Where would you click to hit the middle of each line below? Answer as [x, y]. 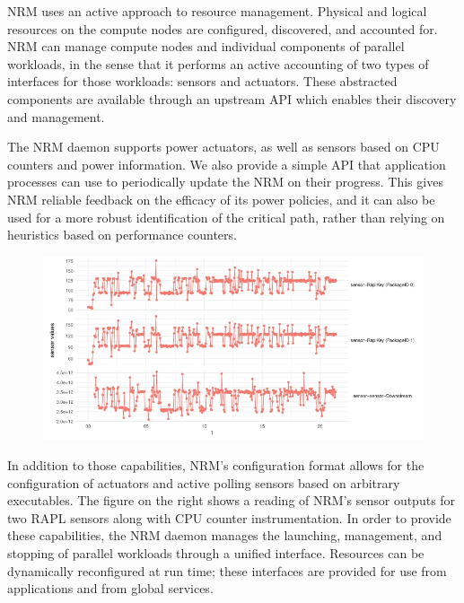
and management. [56, 116]
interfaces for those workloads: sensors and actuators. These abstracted [202, 81]
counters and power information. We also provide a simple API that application [227, 164]
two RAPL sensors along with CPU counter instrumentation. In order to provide [229, 517]
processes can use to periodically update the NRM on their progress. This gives [225, 182]
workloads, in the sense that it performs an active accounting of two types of [218, 63]
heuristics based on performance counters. [122, 235]
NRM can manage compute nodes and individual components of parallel [206, 46]
